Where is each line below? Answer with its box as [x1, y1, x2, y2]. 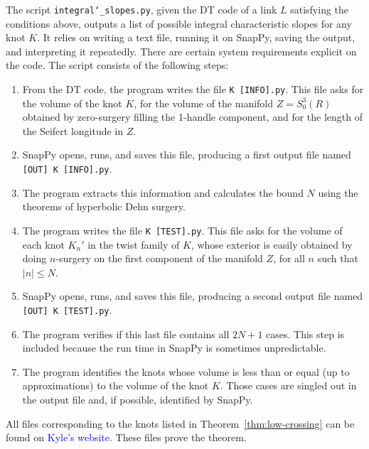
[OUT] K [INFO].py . [22, 161, 112, 176]
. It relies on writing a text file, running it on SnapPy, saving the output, [37, 30, 355, 45]
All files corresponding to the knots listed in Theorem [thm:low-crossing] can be [6, 416, 355, 431]
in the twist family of [87, 237, 180, 251]
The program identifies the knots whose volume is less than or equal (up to [22, 364, 350, 379]
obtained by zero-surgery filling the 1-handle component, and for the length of [22, 109, 363, 124]
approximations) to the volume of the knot [22, 378, 209, 393]
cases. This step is [266, 326, 345, 341]
